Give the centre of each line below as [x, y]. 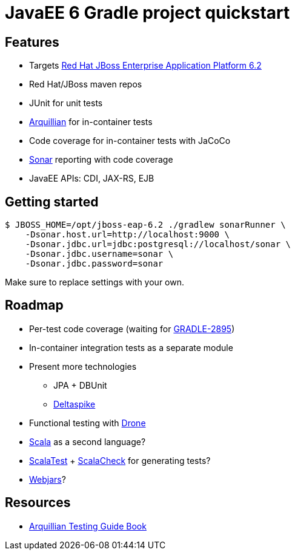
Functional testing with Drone [88, 423]
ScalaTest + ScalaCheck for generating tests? [120, 460]
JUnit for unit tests [66, 103]
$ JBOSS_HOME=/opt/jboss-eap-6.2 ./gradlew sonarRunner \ [145, 225]
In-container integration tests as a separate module [131, 347]
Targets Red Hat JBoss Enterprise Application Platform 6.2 [145, 66]
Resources [38, 503]
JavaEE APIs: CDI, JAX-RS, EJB [92, 179]
